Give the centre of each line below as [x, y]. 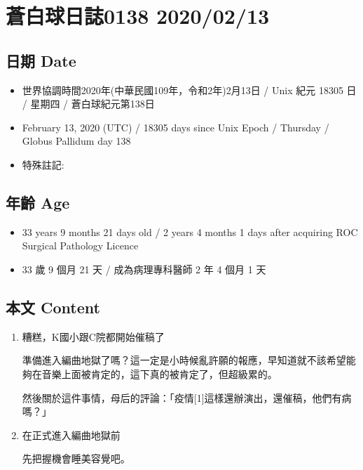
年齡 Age [38, 202]
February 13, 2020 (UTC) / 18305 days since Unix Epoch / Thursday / [176, 127]
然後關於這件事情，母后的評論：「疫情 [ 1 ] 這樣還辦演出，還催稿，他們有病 [187, 397]
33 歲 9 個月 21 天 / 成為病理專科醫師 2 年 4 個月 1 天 [144, 269]
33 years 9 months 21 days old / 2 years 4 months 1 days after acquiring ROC [190, 231]
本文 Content [53, 307]
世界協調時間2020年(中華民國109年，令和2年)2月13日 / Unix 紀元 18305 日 [189, 90]
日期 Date [41, 60]
